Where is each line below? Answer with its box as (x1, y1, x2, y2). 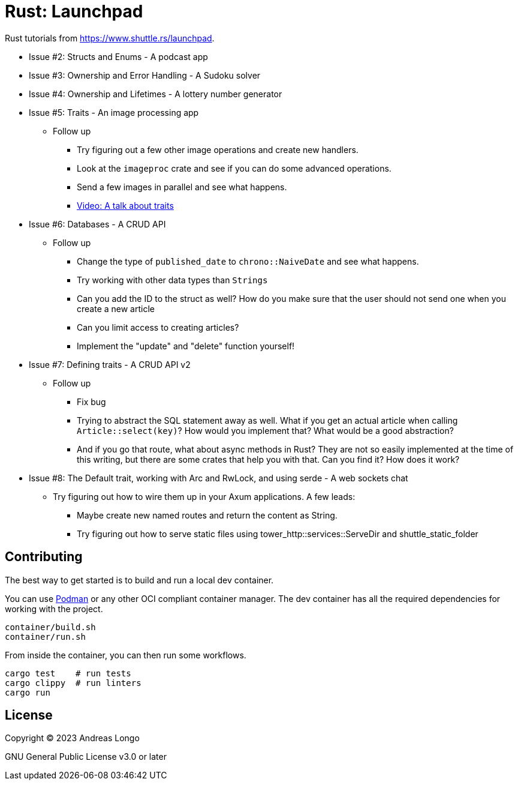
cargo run (5, 687, 50, 697)
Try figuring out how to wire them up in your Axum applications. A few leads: (53, 491, 356, 502)
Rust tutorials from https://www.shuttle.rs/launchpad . (5, 32, 215, 43)
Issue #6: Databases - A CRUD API (29, 218, 166, 229)
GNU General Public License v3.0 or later (5, 751, 167, 762)
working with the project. (5, 603, 103, 614)
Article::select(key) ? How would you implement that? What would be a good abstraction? (77, 425, 454, 436)
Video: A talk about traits (77, 200, 174, 211)
